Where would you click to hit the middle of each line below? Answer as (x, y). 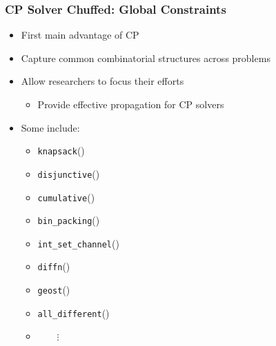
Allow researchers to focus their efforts (102, 81)
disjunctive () (69, 173)
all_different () (73, 313)
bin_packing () (69, 220)
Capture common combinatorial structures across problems (146, 58)
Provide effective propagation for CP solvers (131, 104)
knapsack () (61, 151)
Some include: (50, 127)
